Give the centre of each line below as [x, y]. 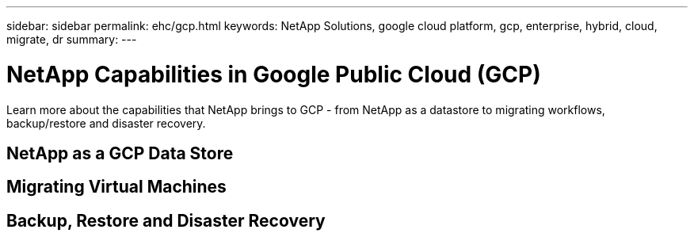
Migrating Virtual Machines [116, 187]
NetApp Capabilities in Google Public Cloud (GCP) [274, 74]
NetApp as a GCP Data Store [120, 153]
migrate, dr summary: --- [72, 39]
